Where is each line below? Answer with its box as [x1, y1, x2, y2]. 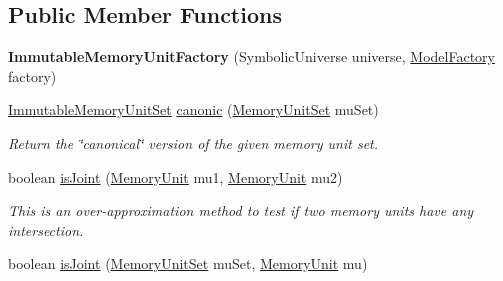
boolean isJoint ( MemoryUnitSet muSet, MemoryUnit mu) [8, 253, 368, 274]
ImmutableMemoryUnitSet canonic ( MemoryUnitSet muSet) [8, 99, 379, 120]
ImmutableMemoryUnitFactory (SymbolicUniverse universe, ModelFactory [8, 46, 495, 67]
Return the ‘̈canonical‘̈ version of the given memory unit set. [8, 132, 379, 153]
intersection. [8, 219, 84, 240]
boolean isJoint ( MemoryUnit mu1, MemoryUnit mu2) [8, 166, 343, 187]
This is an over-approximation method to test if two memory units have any [8, 200, 474, 221]
